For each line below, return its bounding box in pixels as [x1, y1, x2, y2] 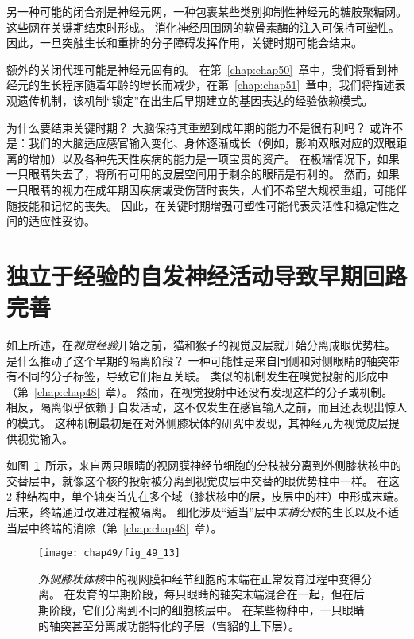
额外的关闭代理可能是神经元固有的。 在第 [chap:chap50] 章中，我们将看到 [6, 60, 388, 77]
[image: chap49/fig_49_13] [38, 547, 180, 559]
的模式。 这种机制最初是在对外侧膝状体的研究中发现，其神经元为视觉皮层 [6, 415, 389, 431]
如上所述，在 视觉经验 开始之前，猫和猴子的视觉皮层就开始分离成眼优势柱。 [6, 337, 396, 353]
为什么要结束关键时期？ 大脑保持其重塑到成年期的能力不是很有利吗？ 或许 [6, 119, 393, 135]
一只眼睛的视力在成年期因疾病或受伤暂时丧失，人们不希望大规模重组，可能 [6, 181, 396, 197]
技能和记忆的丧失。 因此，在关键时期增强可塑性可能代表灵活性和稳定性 [17, 197, 389, 213]
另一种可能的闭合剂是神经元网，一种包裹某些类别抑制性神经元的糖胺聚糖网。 [6, 3, 407, 19]
